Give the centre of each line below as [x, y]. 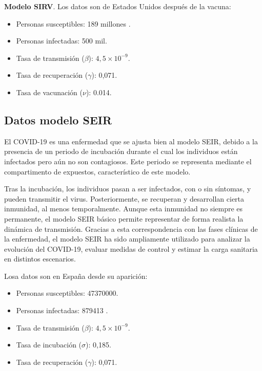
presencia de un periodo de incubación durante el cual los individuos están [121, 151]
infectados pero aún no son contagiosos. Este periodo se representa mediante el [128, 161]
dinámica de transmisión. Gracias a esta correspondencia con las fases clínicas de [131, 228]
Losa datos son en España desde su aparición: [76, 276]
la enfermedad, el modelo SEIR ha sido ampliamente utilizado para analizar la [127, 239]
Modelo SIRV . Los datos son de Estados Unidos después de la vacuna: [118, 6]
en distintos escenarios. [40, 259]
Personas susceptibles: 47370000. [67, 293]
